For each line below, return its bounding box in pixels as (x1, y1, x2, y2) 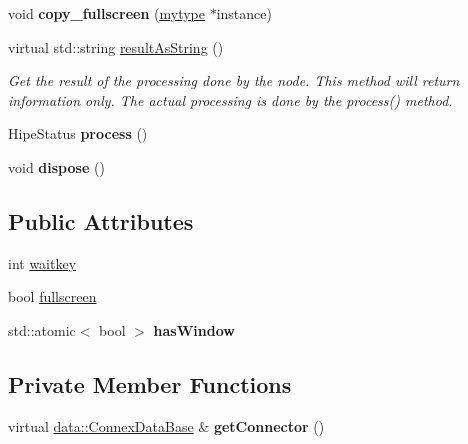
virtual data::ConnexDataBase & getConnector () (8, 415, 325, 436)
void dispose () (8, 156, 105, 177)
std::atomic (8, 319, 76, 340)
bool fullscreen (8, 286, 97, 307)
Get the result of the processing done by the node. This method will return (8, 70, 460, 91)
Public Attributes (8, 205, 194, 236)
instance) (216, 3, 272, 23)
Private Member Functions (8, 368, 292, 399)
